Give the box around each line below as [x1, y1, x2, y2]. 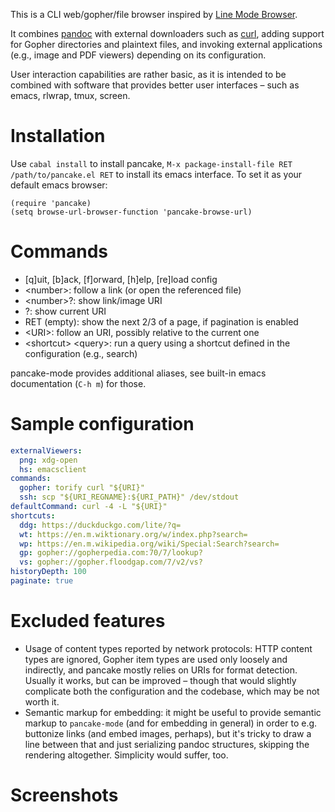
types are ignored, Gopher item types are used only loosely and [24, 653, 288, 665]
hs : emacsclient [19, 464, 87, 474]
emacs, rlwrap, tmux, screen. [10, 90, 131, 101]
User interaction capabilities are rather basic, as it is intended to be [10, 69, 287, 80]
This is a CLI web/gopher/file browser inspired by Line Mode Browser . [10, 9, 298, 20]
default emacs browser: [10, 179, 108, 191]
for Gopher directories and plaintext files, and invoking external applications [10, 39, 323, 50]
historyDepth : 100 [10, 567, 87, 577]
